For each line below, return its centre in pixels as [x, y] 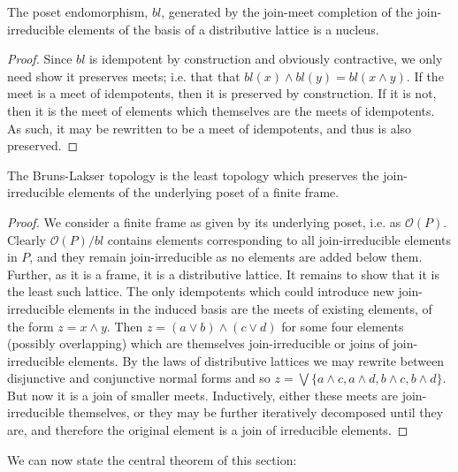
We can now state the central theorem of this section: [152, 459]
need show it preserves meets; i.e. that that [124, 76]
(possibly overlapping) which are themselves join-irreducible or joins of [198, 343]
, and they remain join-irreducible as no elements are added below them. [226, 257]
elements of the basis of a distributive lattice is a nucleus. [224, 29]
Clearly [27, 239]
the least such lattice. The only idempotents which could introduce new [201, 291]
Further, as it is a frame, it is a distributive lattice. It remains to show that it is [223, 274]
